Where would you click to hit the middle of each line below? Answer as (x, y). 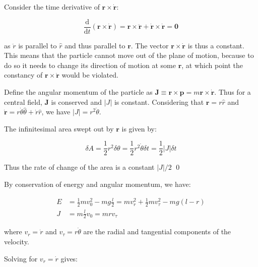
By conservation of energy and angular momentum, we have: (98, 184)
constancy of (23, 75)
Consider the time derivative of (52, 7)
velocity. (17, 241)
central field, (23, 102)
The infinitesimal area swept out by (59, 128)
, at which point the (212, 65)
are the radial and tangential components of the (157, 231)
